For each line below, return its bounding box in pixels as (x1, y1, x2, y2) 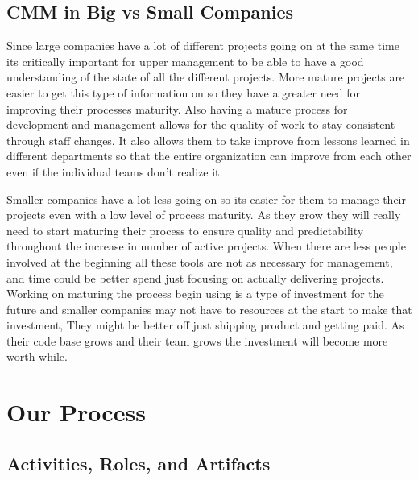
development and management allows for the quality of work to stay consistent (6, 116, 395, 133)
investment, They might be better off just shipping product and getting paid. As (6, 317, 404, 333)
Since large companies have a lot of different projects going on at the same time (6, 37, 399, 54)
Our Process (6, 395, 146, 428)
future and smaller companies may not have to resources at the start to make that (6, 300, 412, 317)
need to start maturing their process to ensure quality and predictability (6, 221, 364, 238)
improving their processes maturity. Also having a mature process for (6, 100, 348, 117)
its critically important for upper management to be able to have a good (6, 52, 364, 69)
